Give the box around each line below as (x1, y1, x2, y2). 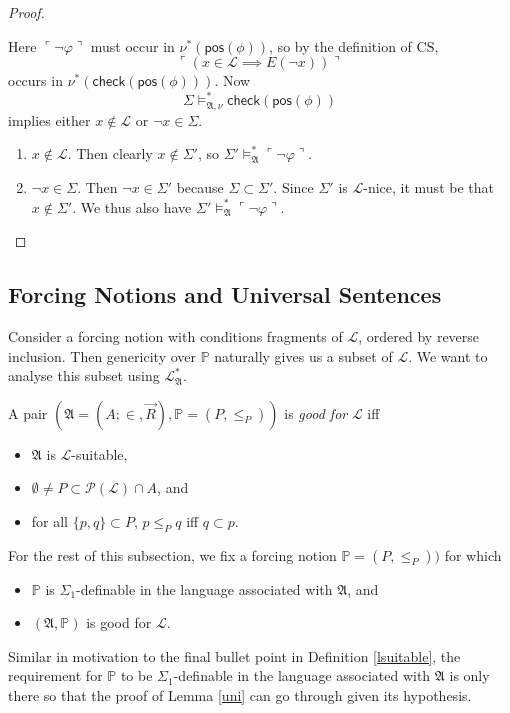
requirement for (8, 665, 103, 686)
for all (31, 510, 69, 531)
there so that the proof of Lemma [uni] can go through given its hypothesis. (8, 685, 472, 706)
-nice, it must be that (363, 176, 494, 197)
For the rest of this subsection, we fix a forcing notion (8, 544, 337, 565)
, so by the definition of (269, 35, 412, 56)
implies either (8, 109, 91, 130)
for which (444, 544, 502, 565)
